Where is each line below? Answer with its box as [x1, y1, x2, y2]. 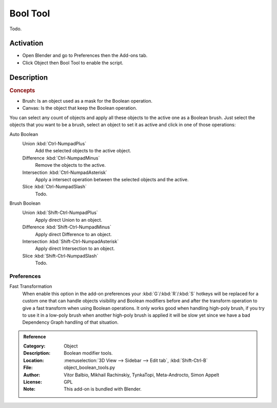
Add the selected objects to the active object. [35, 148, 131, 154]
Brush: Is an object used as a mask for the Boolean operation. [22, 98, 152, 104]
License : [23, 379, 42, 385]
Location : [23, 357, 44, 363]
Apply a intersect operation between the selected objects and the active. [35, 176, 189, 182]
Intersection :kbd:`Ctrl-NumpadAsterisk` [22, 169, 107, 176]
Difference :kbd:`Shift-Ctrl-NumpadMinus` [22, 224, 111, 230]
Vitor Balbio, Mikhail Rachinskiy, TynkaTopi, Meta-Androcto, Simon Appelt [64, 372, 220, 378]
